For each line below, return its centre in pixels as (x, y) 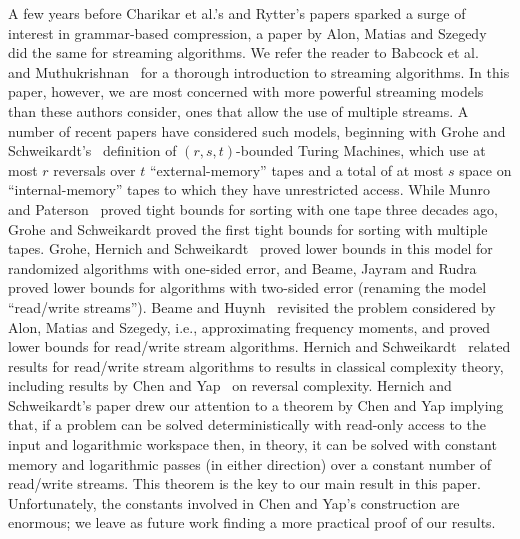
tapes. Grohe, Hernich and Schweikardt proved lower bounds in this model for (250, 248)
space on (485, 169)
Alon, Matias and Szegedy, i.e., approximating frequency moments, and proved (249, 326)
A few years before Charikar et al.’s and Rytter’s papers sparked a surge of (237, 13)
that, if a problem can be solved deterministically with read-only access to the (247, 424)
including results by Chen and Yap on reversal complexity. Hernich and (230, 385)
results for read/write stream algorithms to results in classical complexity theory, (256, 365)
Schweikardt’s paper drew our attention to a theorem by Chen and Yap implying (256, 404)
